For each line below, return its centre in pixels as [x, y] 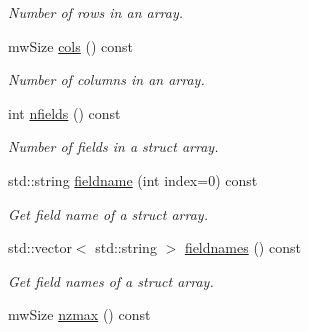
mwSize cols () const [70, 45]
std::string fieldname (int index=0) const [133, 179]
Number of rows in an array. [96, 12]
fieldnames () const [242, 247]
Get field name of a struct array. [108, 213]
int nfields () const [64, 112]
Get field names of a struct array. [111, 280]
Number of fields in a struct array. [113, 146]
